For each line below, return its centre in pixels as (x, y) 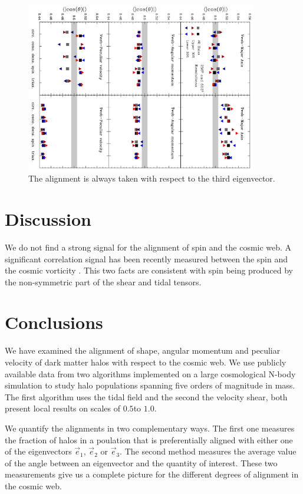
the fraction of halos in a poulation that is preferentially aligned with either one (149, 439)
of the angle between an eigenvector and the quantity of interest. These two (141, 462)
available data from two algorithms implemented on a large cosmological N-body (150, 373)
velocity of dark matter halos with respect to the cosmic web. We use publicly (146, 362)
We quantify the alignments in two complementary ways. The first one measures (150, 428)
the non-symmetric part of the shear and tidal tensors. (103, 281)
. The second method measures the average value (208, 451)
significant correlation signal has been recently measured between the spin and (146, 258)
